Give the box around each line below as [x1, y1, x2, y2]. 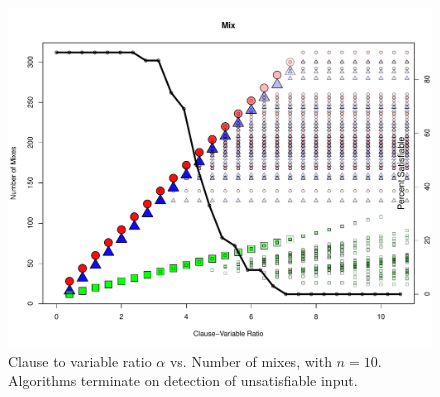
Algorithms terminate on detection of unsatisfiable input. [8, 370, 358, 391]
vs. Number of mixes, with [169, 350, 332, 371]
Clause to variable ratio [8, 350, 152, 371]
